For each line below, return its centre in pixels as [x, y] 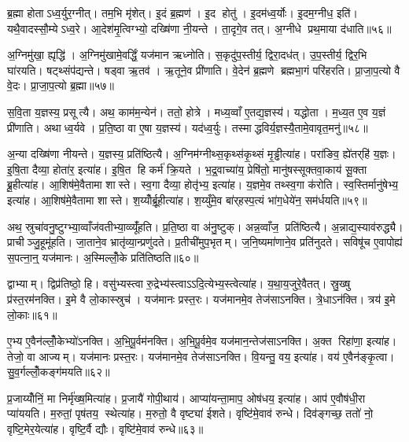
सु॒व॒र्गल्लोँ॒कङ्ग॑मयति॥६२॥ [59, 372]
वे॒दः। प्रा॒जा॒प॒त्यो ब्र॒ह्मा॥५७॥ [61, 85]
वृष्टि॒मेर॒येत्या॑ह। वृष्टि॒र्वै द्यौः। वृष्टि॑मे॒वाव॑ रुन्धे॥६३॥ [105, 429]
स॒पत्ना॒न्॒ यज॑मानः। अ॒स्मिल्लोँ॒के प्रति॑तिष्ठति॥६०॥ [103, 257]
